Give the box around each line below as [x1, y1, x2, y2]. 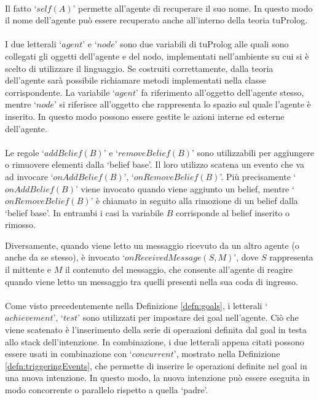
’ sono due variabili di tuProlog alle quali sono [114, 37, 289, 50]
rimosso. [5, 218, 36, 231]
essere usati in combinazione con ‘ [5, 347, 132, 360]
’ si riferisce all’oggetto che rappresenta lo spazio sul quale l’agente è [54, 98, 311, 111]
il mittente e [5, 263, 52, 276]
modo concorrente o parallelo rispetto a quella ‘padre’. [5, 383, 208, 396]
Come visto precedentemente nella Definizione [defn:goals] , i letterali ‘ [5, 299, 268, 312]
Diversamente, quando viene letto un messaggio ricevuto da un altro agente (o [5, 238, 299, 251]
